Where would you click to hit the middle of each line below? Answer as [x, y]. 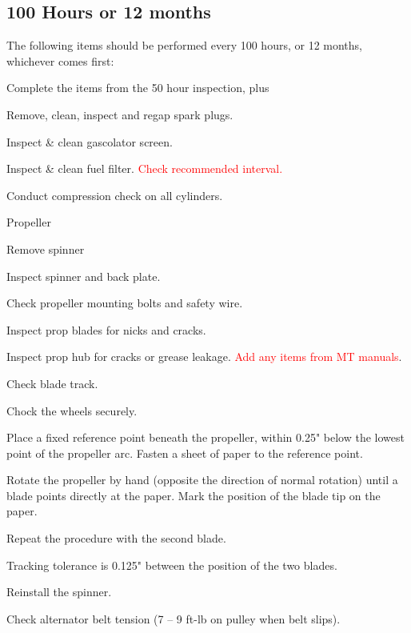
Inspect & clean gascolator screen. [90, 141]
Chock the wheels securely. [72, 410]
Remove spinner [46, 248]
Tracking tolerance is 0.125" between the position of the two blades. [172, 565]
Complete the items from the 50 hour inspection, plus [138, 88]
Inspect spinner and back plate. [84, 276]
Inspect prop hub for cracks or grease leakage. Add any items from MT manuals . [204, 357]
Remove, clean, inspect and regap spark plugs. [120, 114]
